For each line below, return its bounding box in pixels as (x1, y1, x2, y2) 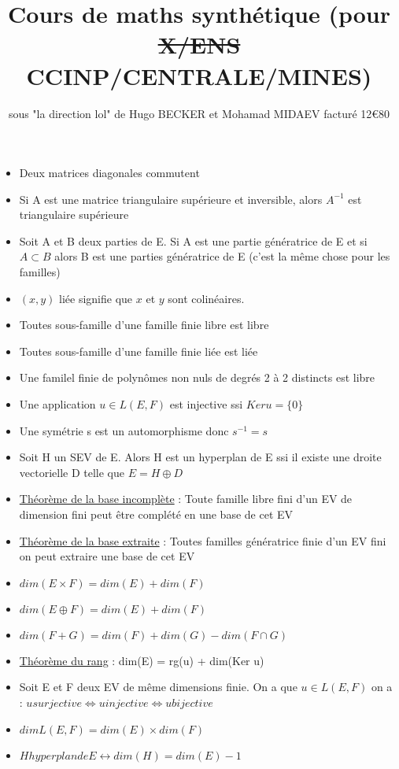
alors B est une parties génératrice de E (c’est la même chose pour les (54, 248, 390, 264)
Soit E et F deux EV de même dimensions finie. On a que (19, 678, 297, 695)
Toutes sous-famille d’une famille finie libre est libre (19, 316, 269, 333)
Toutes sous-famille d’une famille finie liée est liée (19, 342, 258, 359)
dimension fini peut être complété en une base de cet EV (19, 506, 294, 522)
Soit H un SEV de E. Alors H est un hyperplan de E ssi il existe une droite (19, 449, 382, 465)
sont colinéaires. (168, 290, 245, 306)
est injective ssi (169, 396, 243, 412)
